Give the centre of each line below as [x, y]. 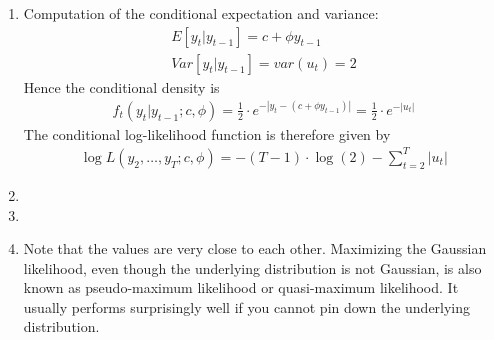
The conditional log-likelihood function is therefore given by [207, 133]
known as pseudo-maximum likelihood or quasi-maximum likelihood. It [241, 287]
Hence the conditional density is [121, 86]
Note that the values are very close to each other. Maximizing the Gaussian [255, 248]
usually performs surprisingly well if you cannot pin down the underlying [247, 306]
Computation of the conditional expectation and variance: [201, 13]
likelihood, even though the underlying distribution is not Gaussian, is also [252, 267]
